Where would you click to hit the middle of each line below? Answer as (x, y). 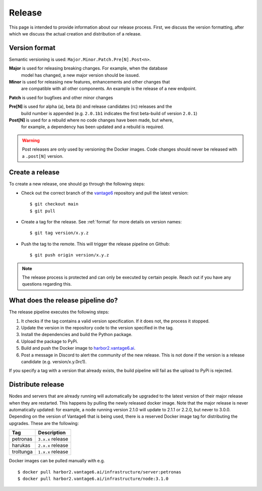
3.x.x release (53, 439)
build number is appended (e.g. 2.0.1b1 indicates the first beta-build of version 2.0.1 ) (109, 113)
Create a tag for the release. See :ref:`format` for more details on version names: (101, 222)
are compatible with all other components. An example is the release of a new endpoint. (109, 89)
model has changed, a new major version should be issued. (81, 75)
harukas (21, 445)
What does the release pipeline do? (64, 300)
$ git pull (43, 211)
